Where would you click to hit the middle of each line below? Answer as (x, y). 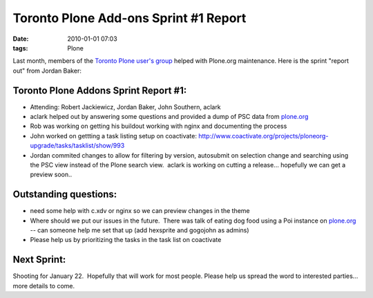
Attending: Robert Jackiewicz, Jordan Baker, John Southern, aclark (125, 106)
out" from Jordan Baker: (47, 71)
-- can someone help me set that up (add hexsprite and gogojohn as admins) (140, 230)
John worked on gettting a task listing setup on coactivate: (113, 136)
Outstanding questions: (65, 195)
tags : (20, 48)
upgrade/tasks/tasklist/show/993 (77, 146)
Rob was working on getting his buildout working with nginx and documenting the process (159, 126)
